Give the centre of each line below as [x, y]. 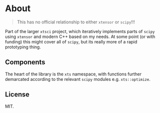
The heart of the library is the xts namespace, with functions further [73, 74]
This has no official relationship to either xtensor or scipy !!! [76, 22]
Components [25, 62]
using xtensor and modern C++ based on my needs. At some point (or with [80, 37]
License [17, 95]
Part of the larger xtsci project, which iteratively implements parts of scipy [80, 31]
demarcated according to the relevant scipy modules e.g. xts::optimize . [78, 79]
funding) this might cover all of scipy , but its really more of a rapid [71, 41]
